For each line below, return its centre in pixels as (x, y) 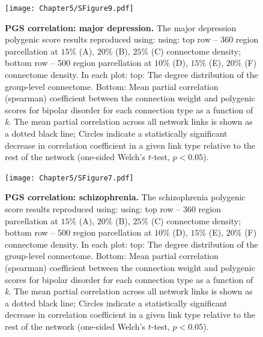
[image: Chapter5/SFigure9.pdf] (69, 8)
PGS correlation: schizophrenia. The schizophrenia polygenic (125, 197)
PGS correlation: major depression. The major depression (121, 27)
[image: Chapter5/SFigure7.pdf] (69, 178)
